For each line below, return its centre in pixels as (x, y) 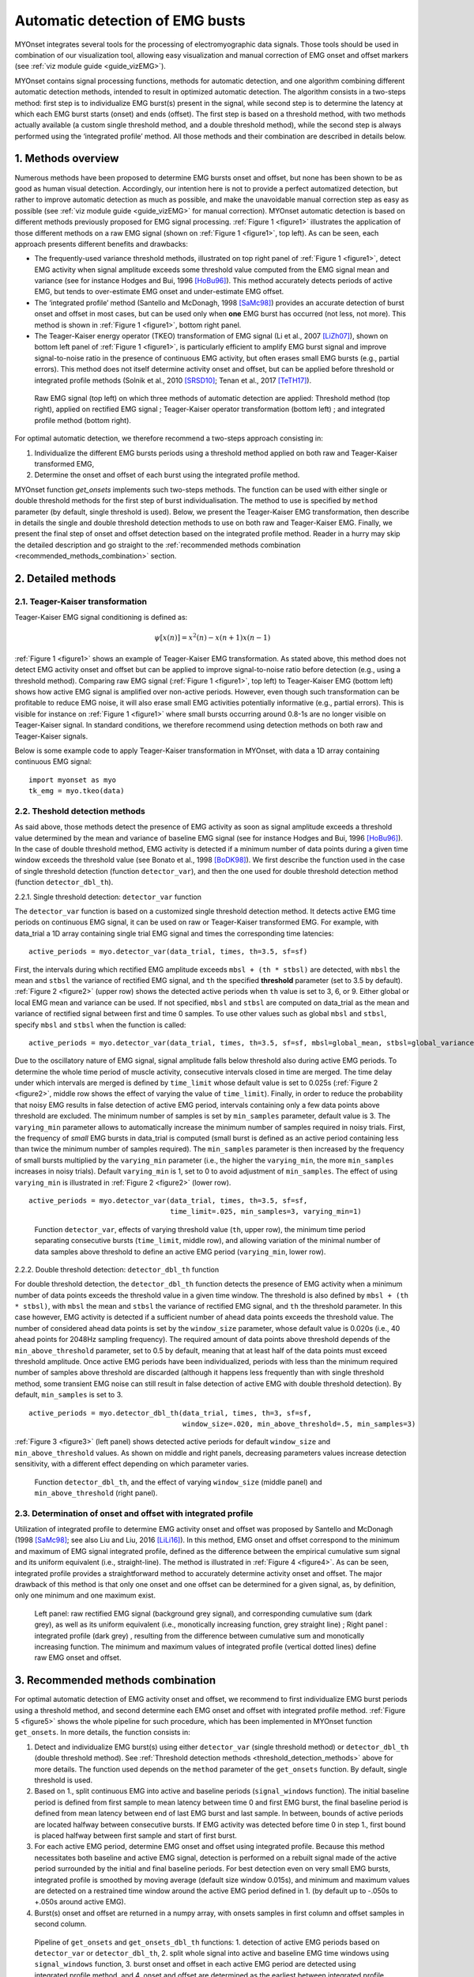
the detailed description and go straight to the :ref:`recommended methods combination (158, 545)
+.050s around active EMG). (80, 1902)
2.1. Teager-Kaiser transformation (81, 601)
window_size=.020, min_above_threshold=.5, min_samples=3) (299, 1424)
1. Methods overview (67, 159)
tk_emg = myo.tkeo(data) (77, 791)
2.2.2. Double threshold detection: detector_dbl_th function (117, 1269)
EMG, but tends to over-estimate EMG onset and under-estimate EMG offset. (159, 292)
